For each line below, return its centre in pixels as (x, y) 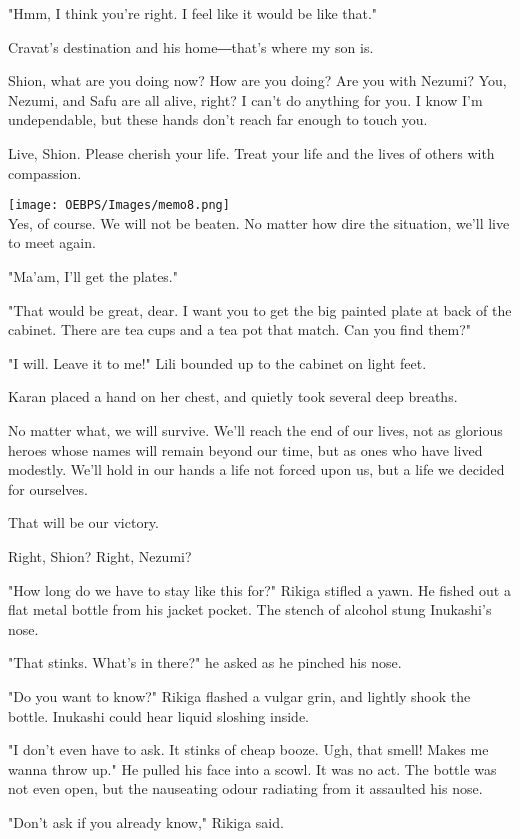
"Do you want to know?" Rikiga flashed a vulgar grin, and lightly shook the (239, 695)
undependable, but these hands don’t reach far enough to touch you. (218, 119)
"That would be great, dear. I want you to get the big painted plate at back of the (260, 309)
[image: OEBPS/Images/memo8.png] (119, 205)
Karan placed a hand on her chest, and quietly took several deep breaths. (233, 396)
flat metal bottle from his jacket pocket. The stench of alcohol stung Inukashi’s (250, 609)
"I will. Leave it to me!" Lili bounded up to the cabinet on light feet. (217, 362)
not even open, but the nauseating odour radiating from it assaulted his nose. (245, 788)
